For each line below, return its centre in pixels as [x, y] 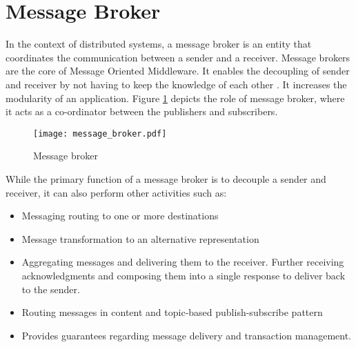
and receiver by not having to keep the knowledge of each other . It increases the [176, 84]
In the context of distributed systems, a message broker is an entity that [159, 44]
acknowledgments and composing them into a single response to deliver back [184, 275]
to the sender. [51, 289]
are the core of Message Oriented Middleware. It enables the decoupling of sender [178, 71]
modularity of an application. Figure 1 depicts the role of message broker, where [175, 98]
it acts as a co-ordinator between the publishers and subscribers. [142, 111]
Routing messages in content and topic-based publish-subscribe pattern [172, 312]
